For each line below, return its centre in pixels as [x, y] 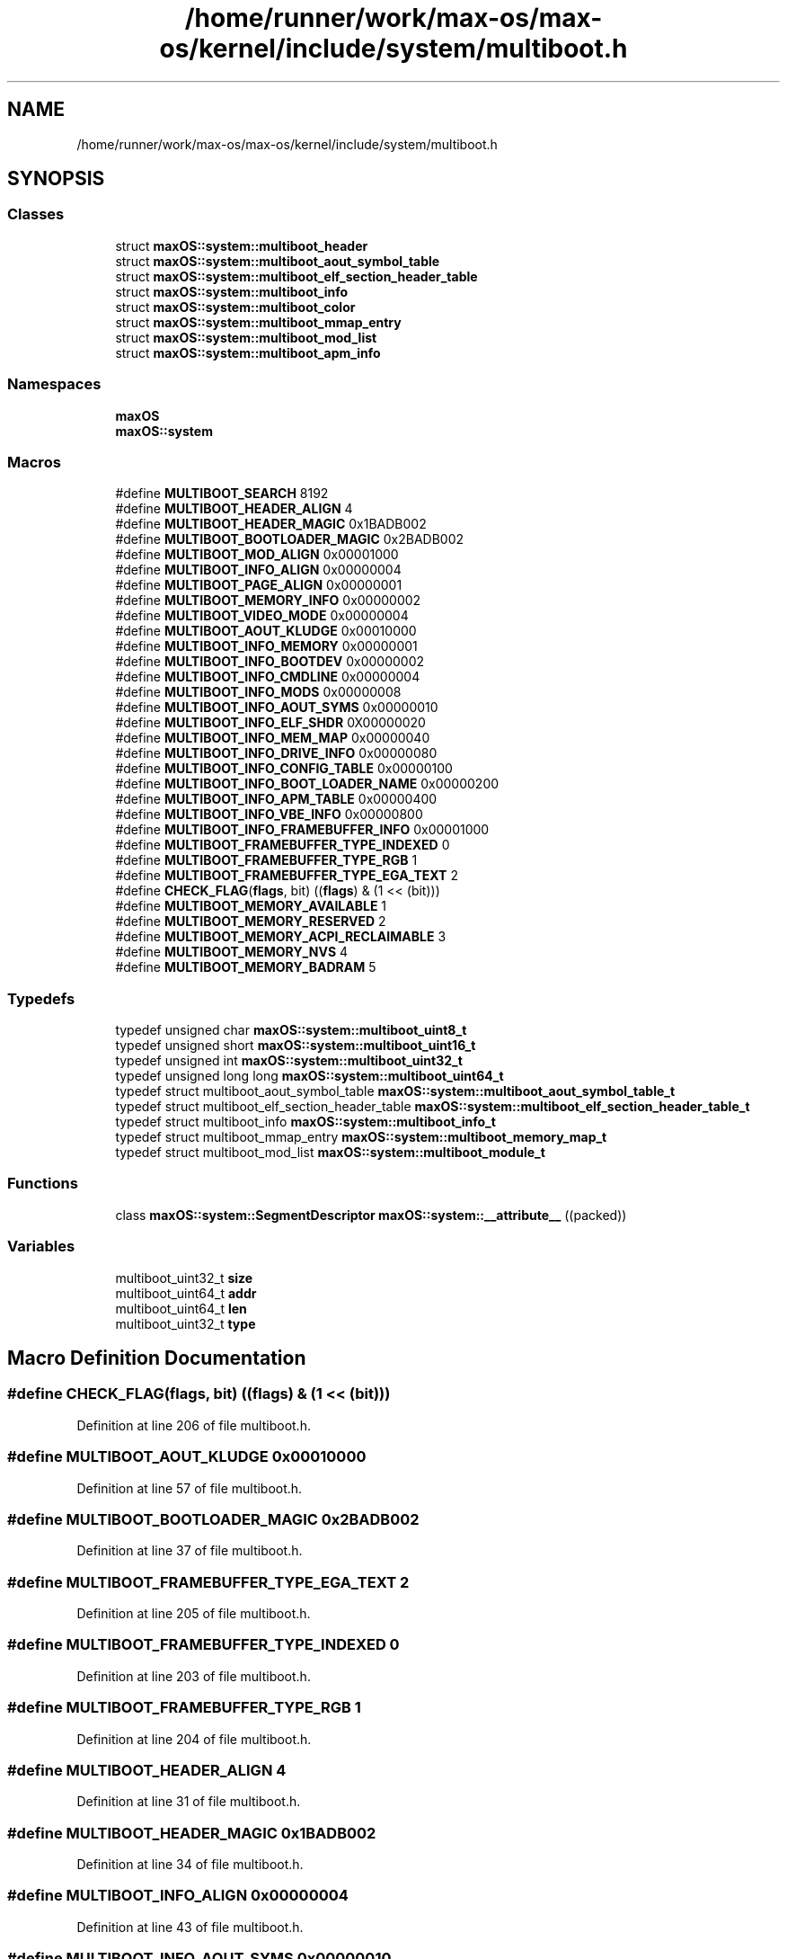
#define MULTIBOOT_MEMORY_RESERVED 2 [251, 922]
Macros [34, 462]
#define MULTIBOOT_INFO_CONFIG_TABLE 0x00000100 [284, 769]
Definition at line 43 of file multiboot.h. [190, 1927]
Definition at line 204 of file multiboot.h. [194, 1739]
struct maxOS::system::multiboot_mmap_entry [258, 322]
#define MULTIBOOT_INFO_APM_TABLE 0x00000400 [276, 799]
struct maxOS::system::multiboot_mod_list [246, 337]
